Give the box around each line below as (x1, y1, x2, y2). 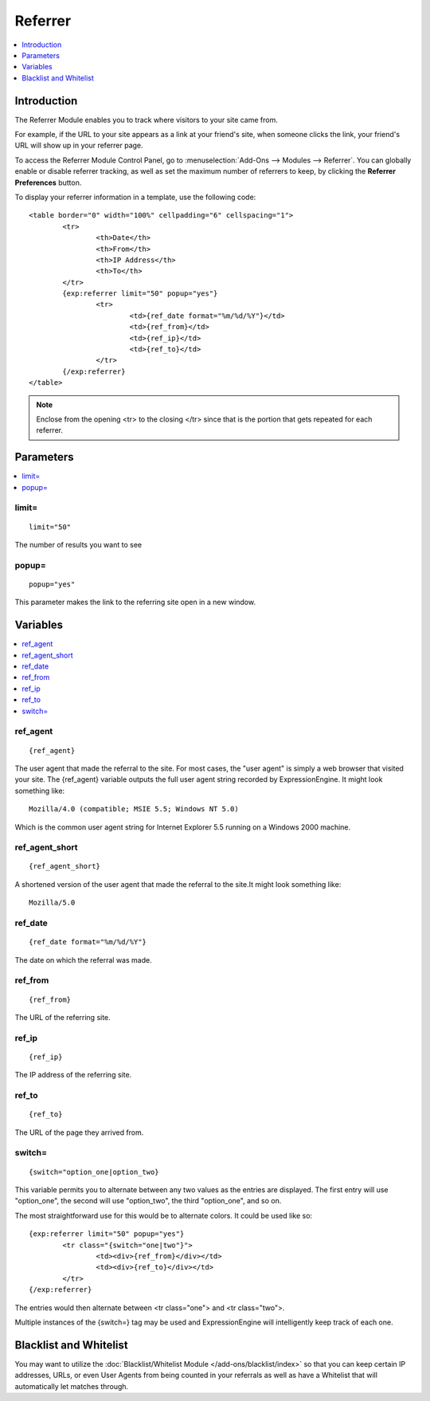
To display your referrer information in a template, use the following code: (14, 192, 256, 202)
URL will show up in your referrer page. (14, 140, 143, 151)
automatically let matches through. (14, 1381, 129, 1391)
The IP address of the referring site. (14, 1070, 132, 1080)
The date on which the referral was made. (14, 955, 152, 964)
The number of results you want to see (14, 540, 143, 550)
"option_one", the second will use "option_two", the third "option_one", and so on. (14, 1196, 282, 1206)
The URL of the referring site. (14, 1012, 111, 1022)
